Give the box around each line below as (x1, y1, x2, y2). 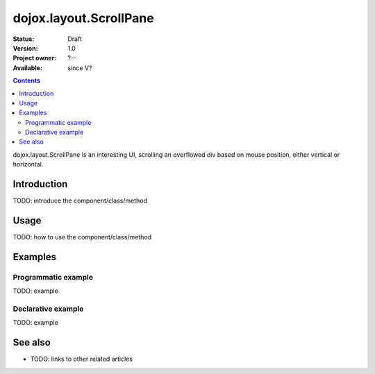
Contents (12, 76, 41, 85)
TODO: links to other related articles (30, 355, 133, 364)
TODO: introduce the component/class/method (12, 196, 147, 205)
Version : (12, 44, 38, 52)
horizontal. (12, 160, 44, 169)
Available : (12, 63, 43, 72)
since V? (67, 63, 92, 72)
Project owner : (12, 54, 57, 62)
